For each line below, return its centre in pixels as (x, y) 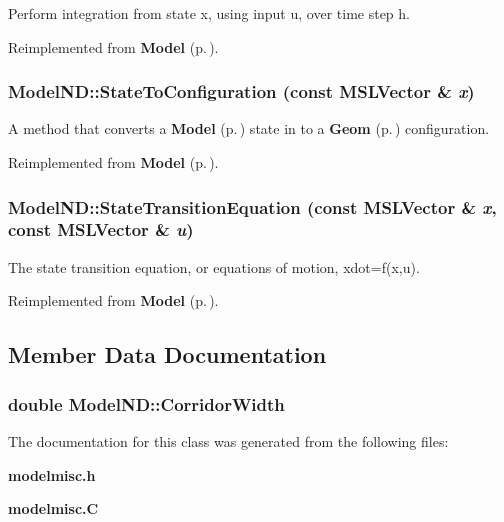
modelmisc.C (53, 508)
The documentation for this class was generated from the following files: (228, 440)
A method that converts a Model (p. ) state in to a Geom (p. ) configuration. (249, 128)
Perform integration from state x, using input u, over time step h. (209, 13)
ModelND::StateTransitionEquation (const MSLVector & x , (252, 206)
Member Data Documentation (167, 354)
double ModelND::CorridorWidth (146, 403)
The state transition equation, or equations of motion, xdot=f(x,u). (214, 266)
